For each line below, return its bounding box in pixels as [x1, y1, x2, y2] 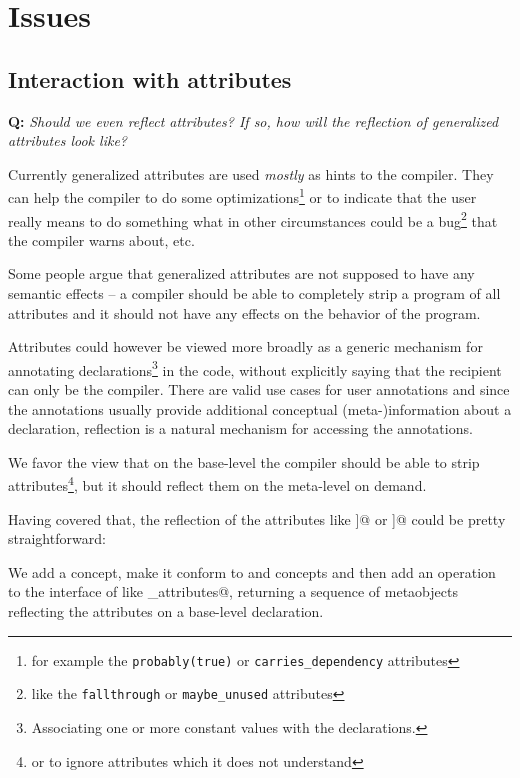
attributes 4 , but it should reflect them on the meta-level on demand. [8, 472, 427, 496]
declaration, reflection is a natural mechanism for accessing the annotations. [8, 418, 473, 439]
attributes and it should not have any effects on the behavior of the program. [8, 302, 481, 323]
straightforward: [8, 528, 106, 549]
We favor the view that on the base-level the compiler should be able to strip [8, 451, 480, 472]
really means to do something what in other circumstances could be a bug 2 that [8, 207, 498, 231]
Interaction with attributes [8, 63, 292, 94]
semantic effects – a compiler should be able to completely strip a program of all [8, 283, 501, 304]
